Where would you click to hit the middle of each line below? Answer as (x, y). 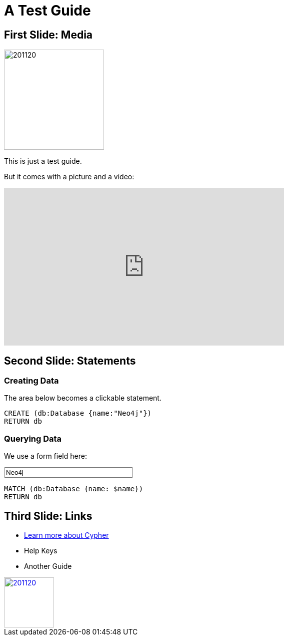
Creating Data (31, 381)
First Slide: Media (48, 35)
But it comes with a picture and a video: (69, 177)
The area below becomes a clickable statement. (83, 398)
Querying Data (33, 438)
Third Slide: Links (48, 516)
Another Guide (48, 566)
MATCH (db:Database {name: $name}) (74, 489)
